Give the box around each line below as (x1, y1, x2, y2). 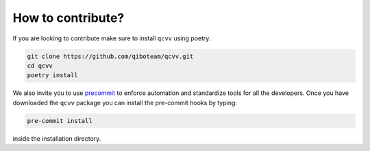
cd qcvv (27, 61, 53, 70)
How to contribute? (12, 10, 125, 25)
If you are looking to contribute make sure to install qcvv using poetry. (12, 34, 211, 42)
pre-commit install (27, 117, 92, 124)
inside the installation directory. (12, 134, 101, 143)
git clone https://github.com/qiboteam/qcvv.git (27, 52, 194, 60)
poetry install (27, 72, 78, 79)
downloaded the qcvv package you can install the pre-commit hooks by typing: (12, 98, 238, 107)
